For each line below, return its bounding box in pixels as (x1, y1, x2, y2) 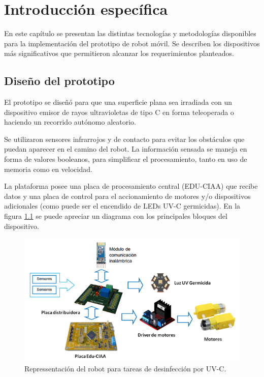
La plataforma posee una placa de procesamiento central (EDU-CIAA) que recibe (4, 181, 258, 191)
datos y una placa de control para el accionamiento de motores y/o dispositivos (4, 190, 251, 201)
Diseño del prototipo (4, 73, 115, 89)
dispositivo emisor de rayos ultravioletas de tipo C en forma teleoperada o (4, 106, 234, 117)
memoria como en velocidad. (4, 163, 92, 174)
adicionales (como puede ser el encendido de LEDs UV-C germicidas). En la (4, 200, 241, 211)
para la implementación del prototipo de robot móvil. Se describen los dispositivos (4, 38, 260, 48)
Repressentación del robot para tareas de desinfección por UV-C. (24, 363, 226, 373)
